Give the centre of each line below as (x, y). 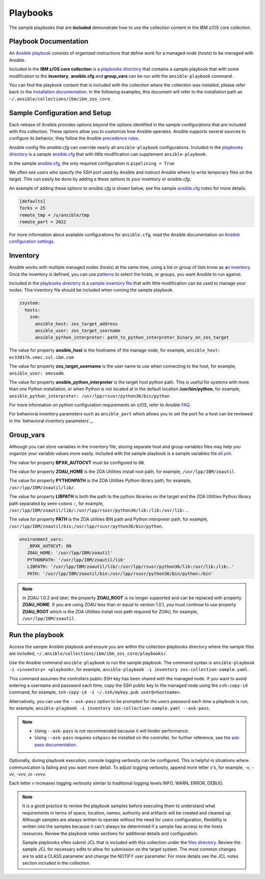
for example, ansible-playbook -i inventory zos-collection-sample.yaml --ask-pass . (110, 708)
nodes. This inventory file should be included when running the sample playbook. (91, 290)
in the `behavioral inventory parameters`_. (51, 421)
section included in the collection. (56, 863)
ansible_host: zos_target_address (76, 324)
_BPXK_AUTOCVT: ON (49, 546)
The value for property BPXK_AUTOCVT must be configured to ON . (77, 463)
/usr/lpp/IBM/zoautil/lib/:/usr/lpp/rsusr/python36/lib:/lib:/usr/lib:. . (99, 510)
